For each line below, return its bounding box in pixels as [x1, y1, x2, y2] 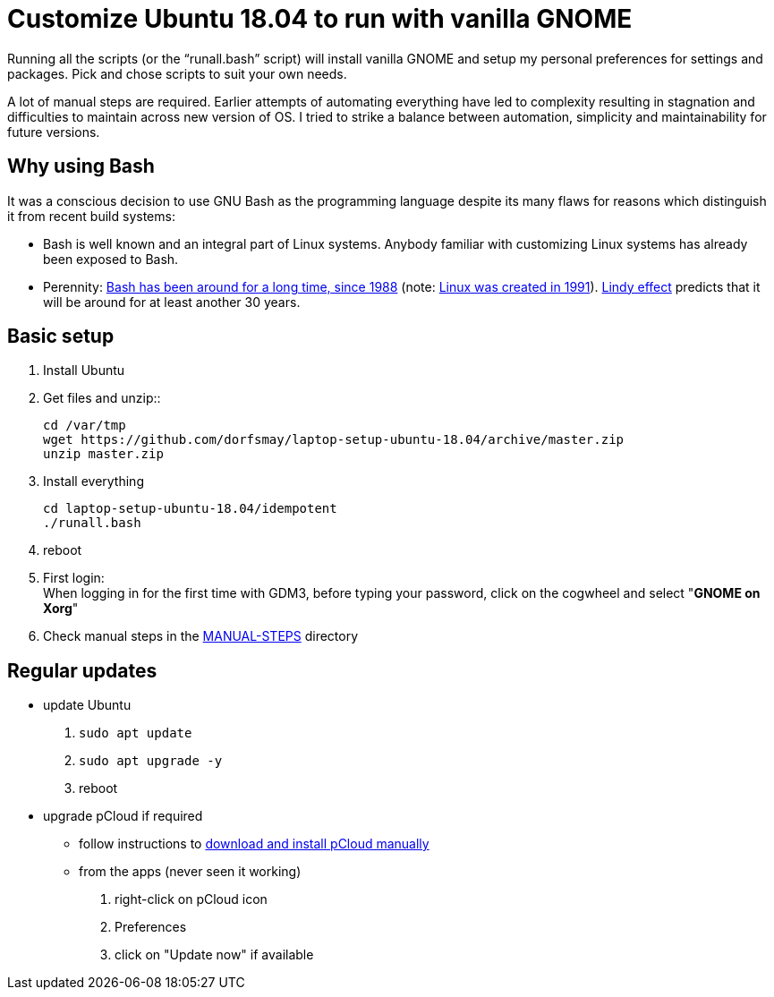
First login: [43, 570, 105, 586]
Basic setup [7, 325, 115, 348]
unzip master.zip [43, 447, 164, 462]
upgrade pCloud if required [43, 808, 203, 824]
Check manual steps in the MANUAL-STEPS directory [43, 628, 359, 644]
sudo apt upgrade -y [79, 754, 223, 769]
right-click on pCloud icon [115, 891, 268, 908]
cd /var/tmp [43, 418, 126, 433]
